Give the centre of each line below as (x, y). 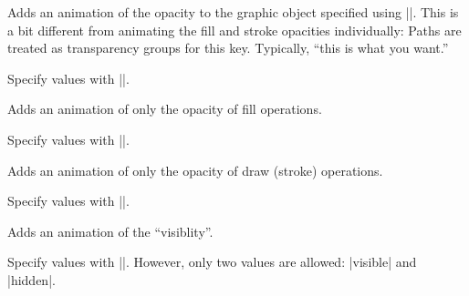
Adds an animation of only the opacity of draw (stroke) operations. (195, 170)
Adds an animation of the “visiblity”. (110, 231)
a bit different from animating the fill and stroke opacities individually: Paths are (234, 30)
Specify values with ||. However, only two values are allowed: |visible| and (212, 262)
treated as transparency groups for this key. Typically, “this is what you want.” (228, 48)
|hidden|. (31, 279)
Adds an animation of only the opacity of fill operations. (165, 109)
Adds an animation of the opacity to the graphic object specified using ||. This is (233, 12)
